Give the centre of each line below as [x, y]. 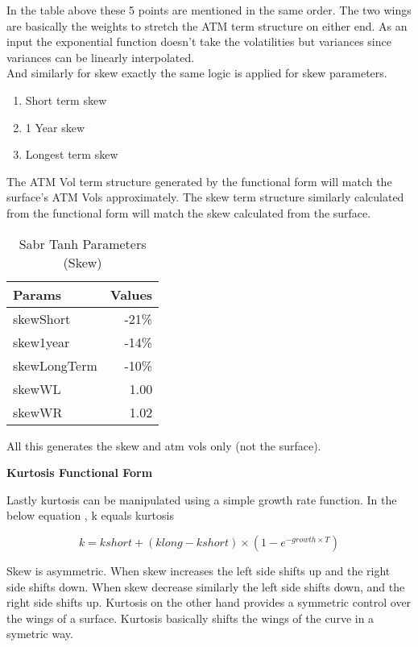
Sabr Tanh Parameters [83, 243]
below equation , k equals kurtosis [90, 515]
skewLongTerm [55, 365]
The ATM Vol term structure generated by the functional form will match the [199, 181]
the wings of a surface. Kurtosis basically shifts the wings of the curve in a [190, 618]
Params [37, 294]
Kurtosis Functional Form [80, 473]
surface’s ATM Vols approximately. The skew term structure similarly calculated [205, 197]
